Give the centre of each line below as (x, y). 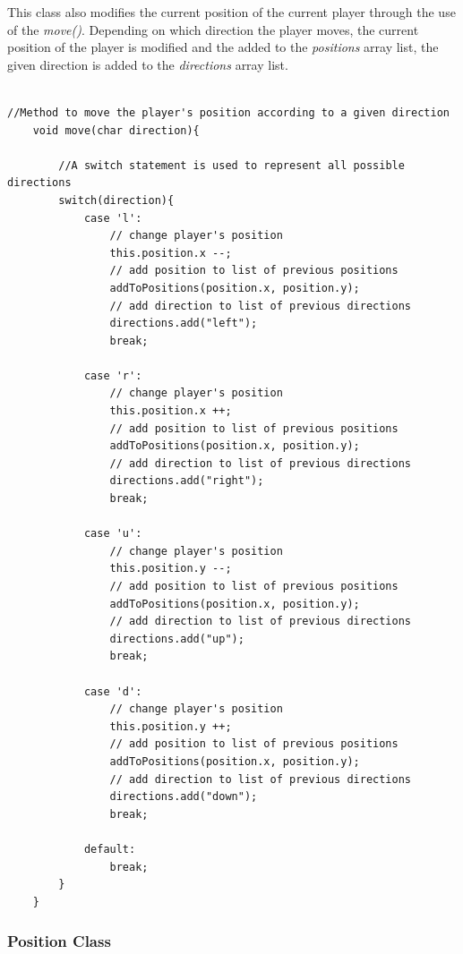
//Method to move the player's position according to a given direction (228, 112)
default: (110, 849)
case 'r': (113, 375)
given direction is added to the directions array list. (148, 64)
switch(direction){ (116, 200)
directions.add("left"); (184, 324)
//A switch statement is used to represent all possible (231, 165)
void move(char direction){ (116, 130)
